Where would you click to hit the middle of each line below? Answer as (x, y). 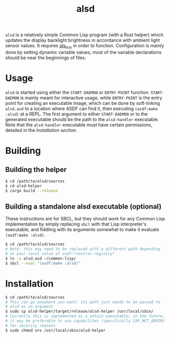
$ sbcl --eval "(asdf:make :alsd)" (43, 263)
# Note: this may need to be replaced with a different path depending (83, 249)
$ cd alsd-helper (24, 186)
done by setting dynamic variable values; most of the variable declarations (83, 52)
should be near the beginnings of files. (46, 58)
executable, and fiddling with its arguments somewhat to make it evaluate (82, 230)
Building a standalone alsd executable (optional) (83, 206)
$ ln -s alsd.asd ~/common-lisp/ (41, 258)
